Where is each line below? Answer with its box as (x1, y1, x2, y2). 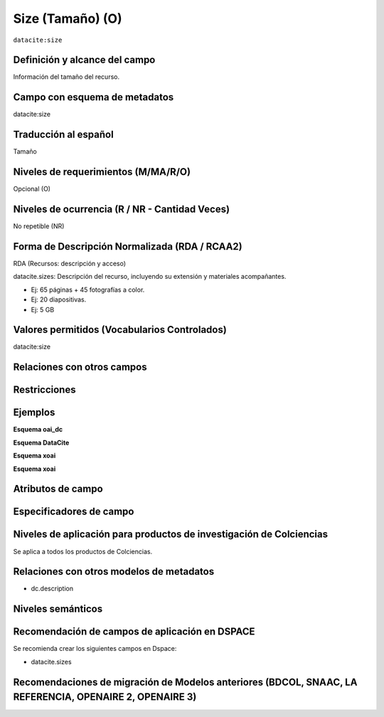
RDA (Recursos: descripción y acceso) (13, 259, 127, 267)
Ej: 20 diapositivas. (31, 295, 87, 304)
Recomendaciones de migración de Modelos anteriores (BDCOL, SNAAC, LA (13, 676, 358, 688)
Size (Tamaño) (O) (13, 11, 122, 26)
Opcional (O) (13, 185, 51, 193)
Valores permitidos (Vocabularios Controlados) (13, 324, 227, 336)
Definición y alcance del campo (13, 54, 156, 66)
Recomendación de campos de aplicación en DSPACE (13, 626, 255, 638)
